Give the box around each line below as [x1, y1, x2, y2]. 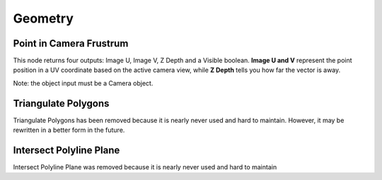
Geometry [13, 11, 74, 26]
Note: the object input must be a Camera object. [13, 78, 154, 88]
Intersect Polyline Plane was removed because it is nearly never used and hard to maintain [13, 163, 277, 172]
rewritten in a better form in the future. [13, 126, 125, 134]
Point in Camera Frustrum [13, 37, 129, 49]
